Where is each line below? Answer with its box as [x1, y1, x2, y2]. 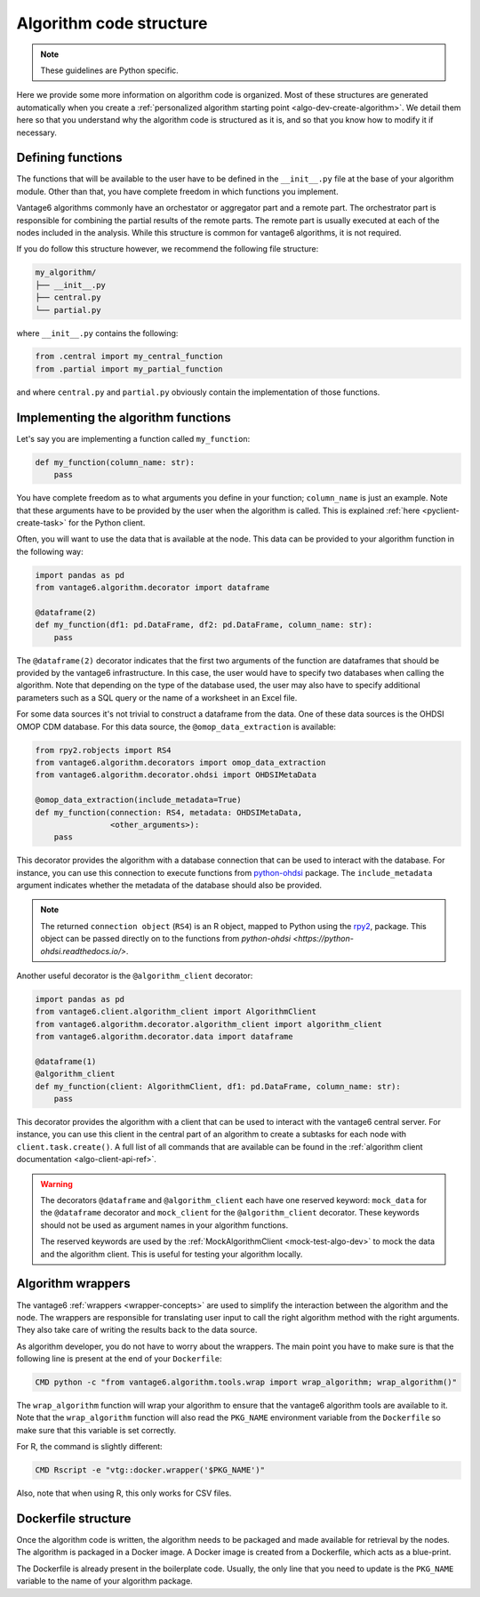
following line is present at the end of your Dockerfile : [16, 1353, 222, 1364]
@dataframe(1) [35, 1056, 97, 1066]
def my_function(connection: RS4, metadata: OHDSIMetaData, [35, 807, 303, 817]
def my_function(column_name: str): [35, 457, 196, 467]
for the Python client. [68, 517, 146, 528]
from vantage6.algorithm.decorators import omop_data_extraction [35, 757, 326, 767]
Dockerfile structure [16, 1512, 132, 1526]
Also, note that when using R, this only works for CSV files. [16, 1488, 232, 1498]
